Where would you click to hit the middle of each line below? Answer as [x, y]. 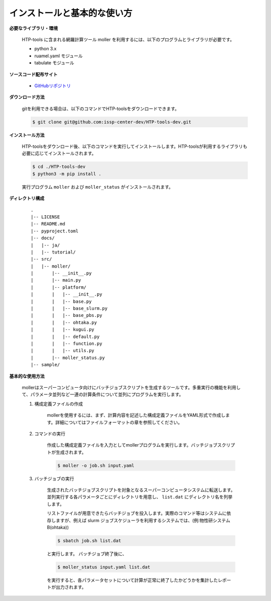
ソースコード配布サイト [33, 74]
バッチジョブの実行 [54, 478]
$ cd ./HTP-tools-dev [59, 167]
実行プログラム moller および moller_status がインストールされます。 [97, 187]
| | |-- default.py [65, 336]
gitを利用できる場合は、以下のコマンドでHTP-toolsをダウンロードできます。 [101, 109]
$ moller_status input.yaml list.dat [104, 567]
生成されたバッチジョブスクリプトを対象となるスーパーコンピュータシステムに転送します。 [141, 490]
